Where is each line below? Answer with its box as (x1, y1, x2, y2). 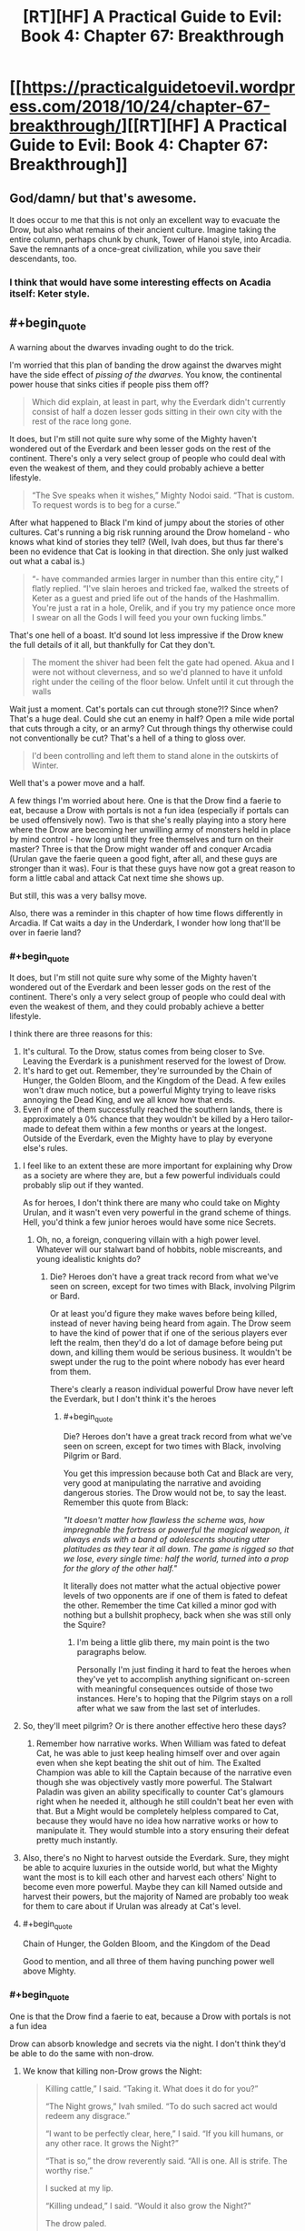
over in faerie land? (9, 926, 82, 938)
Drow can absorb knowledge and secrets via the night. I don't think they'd (9, 2038, 286, 2049)
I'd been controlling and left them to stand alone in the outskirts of (31, 750, 279, 761)
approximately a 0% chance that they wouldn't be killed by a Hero (22, 1114, 270, 1125)
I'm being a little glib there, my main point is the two (76, 1637, 271, 1648)
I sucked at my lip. (44, 2182, 113, 2194)
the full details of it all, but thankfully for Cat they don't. (9, 639, 216, 650)
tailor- (271, 1114, 294, 1125)
